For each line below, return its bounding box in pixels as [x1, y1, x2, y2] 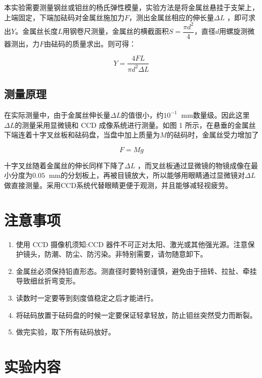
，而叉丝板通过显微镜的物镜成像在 [137, 160, 251, 170]
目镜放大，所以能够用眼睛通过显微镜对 [117, 170, 245, 180]
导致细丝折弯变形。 [16, 275, 80, 286]
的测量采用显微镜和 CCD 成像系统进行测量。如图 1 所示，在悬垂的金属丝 [15, 119, 256, 130]
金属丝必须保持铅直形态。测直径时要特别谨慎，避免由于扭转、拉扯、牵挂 [16, 265, 257, 276]
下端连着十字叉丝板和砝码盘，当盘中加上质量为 [4, 129, 160, 140]
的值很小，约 [121, 109, 164, 120]
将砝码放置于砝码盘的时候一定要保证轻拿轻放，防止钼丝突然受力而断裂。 [16, 309, 257, 320]
